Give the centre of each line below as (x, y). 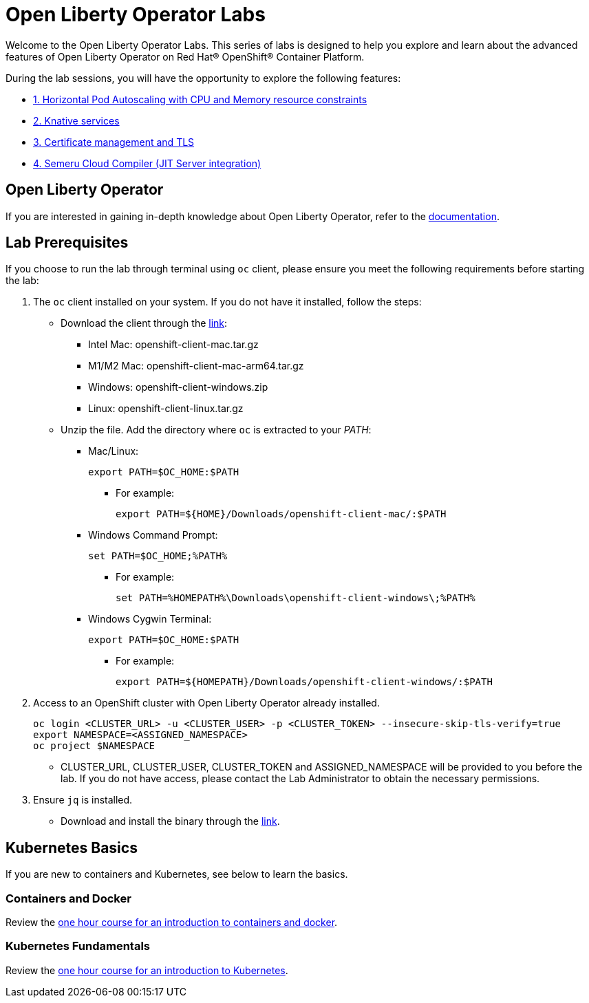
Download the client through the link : (144, 323)
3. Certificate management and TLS (114, 142)
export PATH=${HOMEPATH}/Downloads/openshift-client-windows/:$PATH (304, 682)
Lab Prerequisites (67, 243)
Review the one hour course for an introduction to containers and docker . (172, 923)
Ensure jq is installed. (83, 800)
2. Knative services (76, 120)
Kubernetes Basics (72, 848)
